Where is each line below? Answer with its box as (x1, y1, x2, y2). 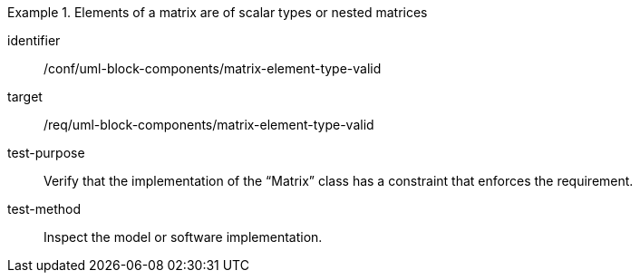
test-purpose (7, 145, 85, 160)
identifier (7, 33, 61, 48)
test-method (7, 201, 81, 217)
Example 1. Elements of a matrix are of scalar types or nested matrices (7, 5, 428, 20)
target (7, 89, 43, 104)
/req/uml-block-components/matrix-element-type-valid (44, 117, 374, 132)
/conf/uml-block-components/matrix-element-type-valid (44, 61, 382, 76)
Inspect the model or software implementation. (44, 229, 323, 245)
